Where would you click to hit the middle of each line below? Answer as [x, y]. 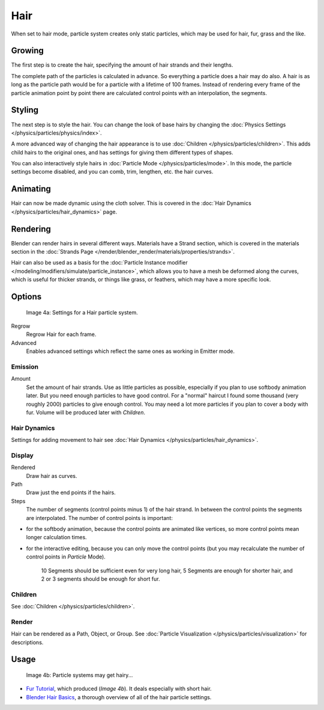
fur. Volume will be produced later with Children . [85, 412]
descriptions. [27, 642]
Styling [25, 110]
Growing [28, 51]
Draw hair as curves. [52, 476]
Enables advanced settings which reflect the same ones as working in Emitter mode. [130, 351]
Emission [25, 367]
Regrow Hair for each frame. [61, 334]
